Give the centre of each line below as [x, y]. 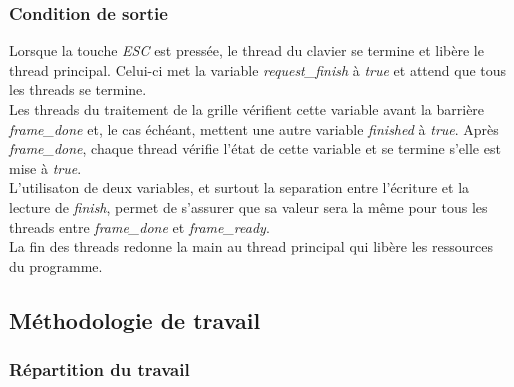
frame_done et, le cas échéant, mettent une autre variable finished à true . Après [254, 128]
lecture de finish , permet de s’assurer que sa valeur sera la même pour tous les [248, 206]
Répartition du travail [99, 369]
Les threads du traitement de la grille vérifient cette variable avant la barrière [247, 109]
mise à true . [45, 167]
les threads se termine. [78, 89]
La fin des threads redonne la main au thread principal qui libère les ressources [251, 246]
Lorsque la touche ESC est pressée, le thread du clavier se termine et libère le [246, 50]
